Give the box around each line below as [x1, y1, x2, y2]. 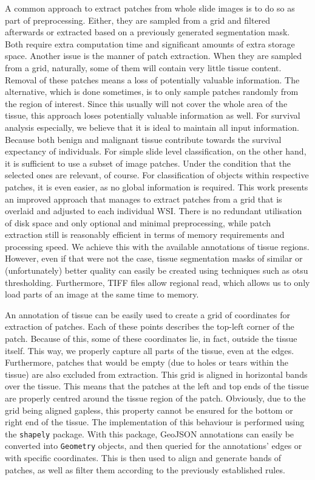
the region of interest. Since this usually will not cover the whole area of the [5, 97, 288, 110]
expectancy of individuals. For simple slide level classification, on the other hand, [5, 145, 307, 158]
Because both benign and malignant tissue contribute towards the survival [5, 133, 282, 145]
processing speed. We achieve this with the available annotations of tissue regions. [5, 240, 310, 252]
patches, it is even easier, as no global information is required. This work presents [5, 180, 308, 193]
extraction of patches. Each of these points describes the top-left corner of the [5, 320, 294, 333]
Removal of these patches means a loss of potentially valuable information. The [5, 73, 300, 86]
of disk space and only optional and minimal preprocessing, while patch [5, 216, 271, 229]
